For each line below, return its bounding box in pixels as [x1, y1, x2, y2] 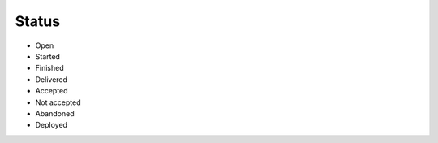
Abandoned [35, 108, 75, 118]
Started [35, 51, 61, 61]
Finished [35, 63, 64, 73]
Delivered [35, 74, 68, 84]
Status [15, 12, 61, 30]
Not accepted [35, 97, 81, 107]
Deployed [35, 120, 68, 130]
